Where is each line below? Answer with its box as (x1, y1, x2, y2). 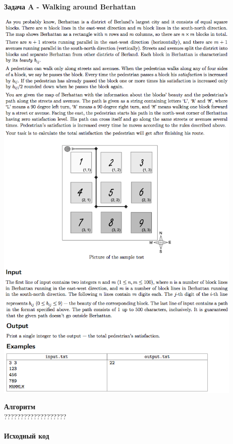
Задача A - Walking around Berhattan (4, 1, 136, 11)
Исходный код (4, 431, 50, 441)
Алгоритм (4, 401, 36, 412)
